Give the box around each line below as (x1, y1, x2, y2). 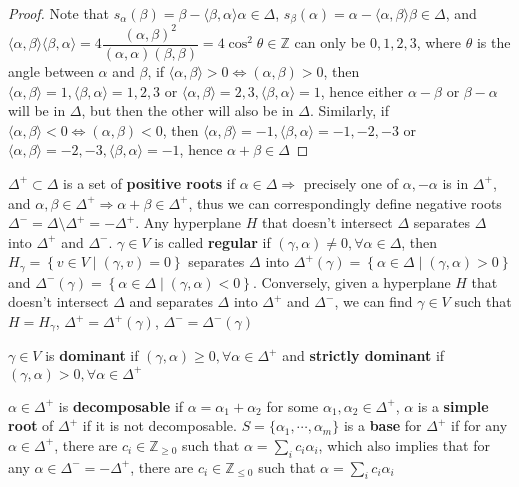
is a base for (343, 415, 422, 436)
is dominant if (45, 345, 139, 366)
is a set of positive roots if (63, 172, 236, 193)
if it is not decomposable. (82, 415, 237, 436)
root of (8, 415, 54, 436)
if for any (451, 415, 508, 436)
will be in (8, 100, 66, 121)
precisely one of (303, 172, 399, 193)
